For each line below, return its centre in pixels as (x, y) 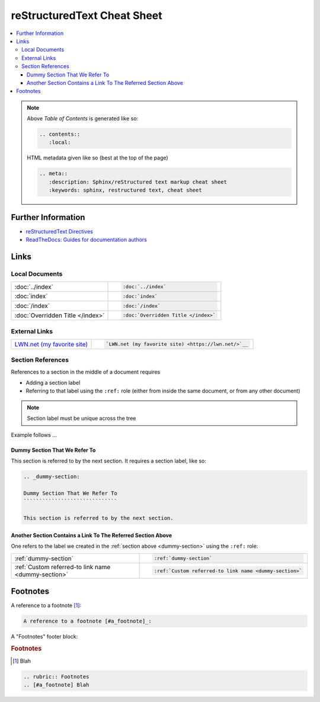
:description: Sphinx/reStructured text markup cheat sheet (138, 182)
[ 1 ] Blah (22, 660)
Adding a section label (53, 383)
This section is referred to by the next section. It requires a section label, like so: (109, 461)
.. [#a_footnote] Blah (56, 685)
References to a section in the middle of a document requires (86, 372)
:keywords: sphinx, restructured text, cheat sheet (125, 190)
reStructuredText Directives (59, 231)
